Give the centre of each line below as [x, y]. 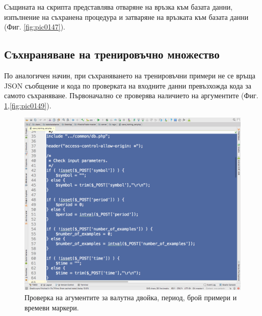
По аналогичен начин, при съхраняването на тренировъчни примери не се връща [130, 75]
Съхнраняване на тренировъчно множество [112, 54]
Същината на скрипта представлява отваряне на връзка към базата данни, [119, 7]
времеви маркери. [52, 307]
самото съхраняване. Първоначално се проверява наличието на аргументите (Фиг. [131, 95]
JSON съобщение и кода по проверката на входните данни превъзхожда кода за [128, 85]
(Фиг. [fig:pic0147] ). [35, 27]
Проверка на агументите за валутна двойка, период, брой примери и [131, 297]
